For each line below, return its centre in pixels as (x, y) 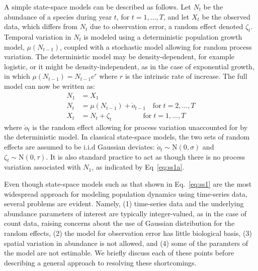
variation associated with (42, 167)
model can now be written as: (50, 86)
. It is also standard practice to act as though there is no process (146, 156)
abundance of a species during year (58, 16)
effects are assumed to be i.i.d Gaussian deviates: (79, 147)
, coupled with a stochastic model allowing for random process (156, 46)
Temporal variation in (38, 36)
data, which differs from (41, 26)
